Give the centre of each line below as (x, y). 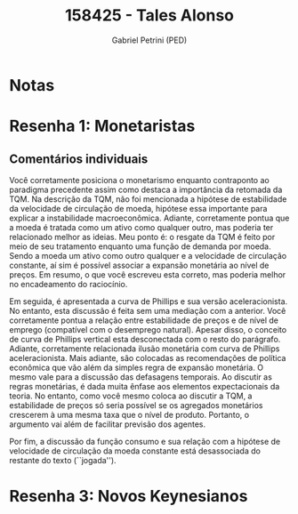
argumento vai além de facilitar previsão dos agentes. (108, 424)
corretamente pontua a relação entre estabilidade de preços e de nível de (144, 320)
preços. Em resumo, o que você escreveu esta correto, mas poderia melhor (148, 274)
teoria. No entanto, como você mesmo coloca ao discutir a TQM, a (131, 396)
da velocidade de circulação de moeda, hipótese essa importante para (138, 208)
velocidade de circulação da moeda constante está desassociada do (135, 451)
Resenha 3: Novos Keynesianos (129, 497)
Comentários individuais (79, 159)
